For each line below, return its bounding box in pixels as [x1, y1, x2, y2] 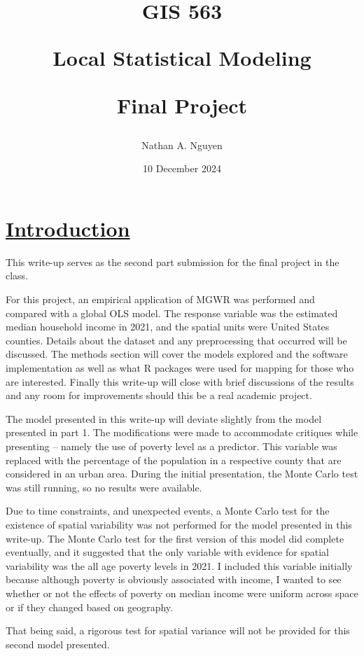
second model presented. [6, 636, 110, 651]
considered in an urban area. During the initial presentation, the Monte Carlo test [6, 466, 358, 481]
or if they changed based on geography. [6, 599, 173, 614]
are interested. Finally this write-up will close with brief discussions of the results [6, 374, 354, 389]
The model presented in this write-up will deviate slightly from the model [6, 411, 322, 426]
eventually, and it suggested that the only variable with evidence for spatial [6, 545, 329, 559]
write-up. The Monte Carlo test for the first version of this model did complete [6, 531, 344, 545]
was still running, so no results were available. [6, 480, 202, 494]
